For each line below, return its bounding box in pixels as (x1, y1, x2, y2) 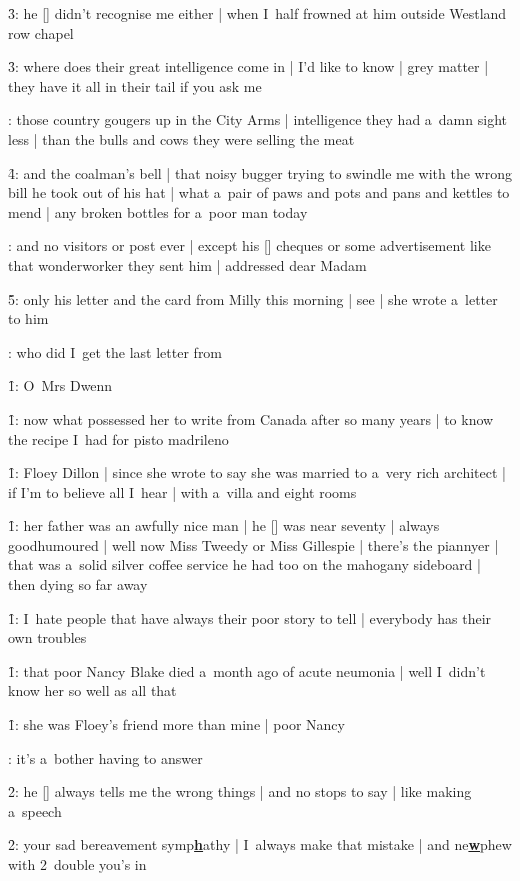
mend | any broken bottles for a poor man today (8, 201, 308, 222)
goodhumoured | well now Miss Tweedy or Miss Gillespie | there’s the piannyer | (8, 534, 499, 555)
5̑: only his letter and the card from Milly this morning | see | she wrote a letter (8, 288, 498, 309)
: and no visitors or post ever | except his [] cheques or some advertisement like (8, 235, 491, 256)
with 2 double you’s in (8, 854, 147, 874)
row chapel (8, 22, 74, 43)
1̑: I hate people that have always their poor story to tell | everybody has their (8, 607, 492, 628)
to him (8, 308, 49, 329)
